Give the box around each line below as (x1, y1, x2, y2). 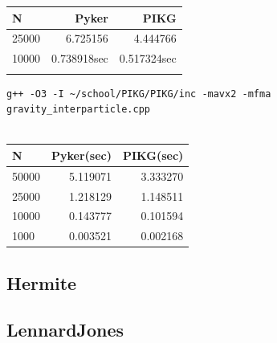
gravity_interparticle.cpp (6, 104, 150, 116)
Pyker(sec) (51, 146, 112, 163)
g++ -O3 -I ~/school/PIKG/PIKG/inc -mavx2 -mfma (6, 88, 271, 100)
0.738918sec (51, 50, 108, 67)
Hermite (6, 270, 77, 295)
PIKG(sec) (122, 146, 184, 163)
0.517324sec (119, 50, 177, 67)
